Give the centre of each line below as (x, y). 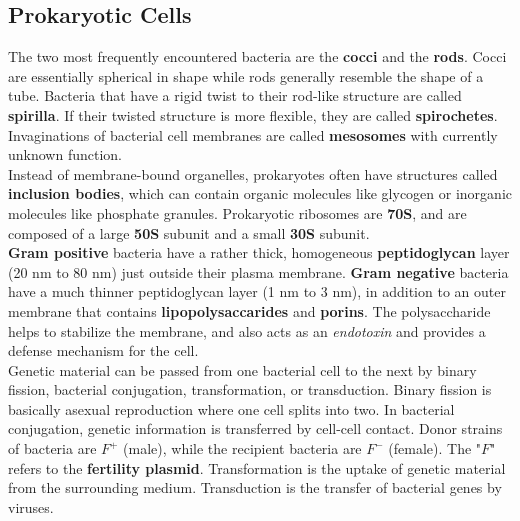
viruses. (31, 506)
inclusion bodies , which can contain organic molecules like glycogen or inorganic (260, 193)
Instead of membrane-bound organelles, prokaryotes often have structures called (253, 173)
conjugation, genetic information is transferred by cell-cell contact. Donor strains (255, 428)
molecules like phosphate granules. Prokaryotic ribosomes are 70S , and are (237, 212)
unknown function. (65, 154)
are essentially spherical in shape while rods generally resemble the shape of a (246, 75)
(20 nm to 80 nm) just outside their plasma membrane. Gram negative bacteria (258, 271)
